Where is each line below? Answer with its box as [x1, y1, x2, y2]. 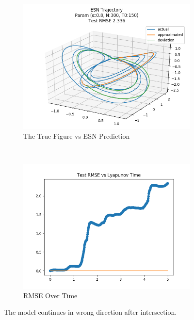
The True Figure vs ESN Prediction [23, 130, 130, 141]
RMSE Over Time [23, 290, 78, 301]
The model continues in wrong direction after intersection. [4, 306, 177, 317]
